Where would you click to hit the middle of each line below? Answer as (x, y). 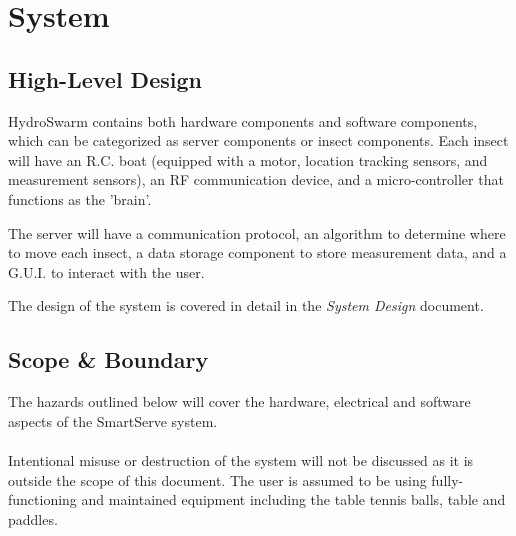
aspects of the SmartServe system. (113, 420)
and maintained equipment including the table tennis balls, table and (293, 499)
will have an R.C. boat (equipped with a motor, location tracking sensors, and (248, 159)
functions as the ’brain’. (80, 198)
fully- (447, 479)
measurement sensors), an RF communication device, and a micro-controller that (256, 179)
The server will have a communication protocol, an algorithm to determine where (257, 232)
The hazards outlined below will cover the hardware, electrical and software (239, 401)
